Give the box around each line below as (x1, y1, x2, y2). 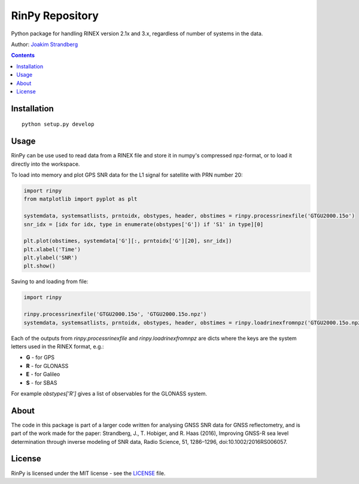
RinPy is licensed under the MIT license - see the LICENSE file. (11, 470, 166, 477)
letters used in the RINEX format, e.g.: (11, 343, 104, 350)
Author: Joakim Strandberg (11, 41, 78, 48)
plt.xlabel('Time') (23, 246, 81, 252)
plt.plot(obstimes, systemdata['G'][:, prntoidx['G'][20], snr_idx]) (23, 238, 232, 245)
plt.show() (23, 263, 56, 269)
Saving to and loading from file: (11, 278, 89, 285)
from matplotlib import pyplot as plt (23, 196, 138, 203)
